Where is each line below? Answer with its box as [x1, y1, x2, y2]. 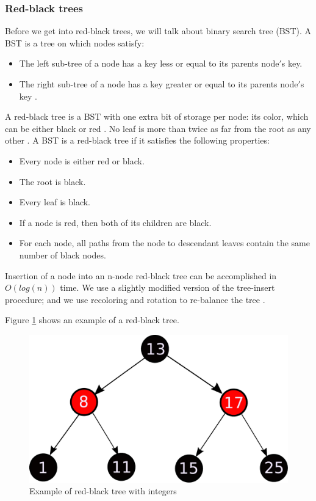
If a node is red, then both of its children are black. [19, 216, 212, 229]
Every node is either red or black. [19, 154, 145, 167]
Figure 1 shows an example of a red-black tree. [5, 313, 179, 326]
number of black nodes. [19, 248, 106, 261]
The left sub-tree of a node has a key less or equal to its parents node [19, 57, 279, 70]
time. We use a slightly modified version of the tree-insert [60, 281, 275, 294]
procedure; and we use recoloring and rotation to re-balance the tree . [5, 293, 265, 305]
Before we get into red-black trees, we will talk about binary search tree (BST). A [5, 24, 311, 37]
